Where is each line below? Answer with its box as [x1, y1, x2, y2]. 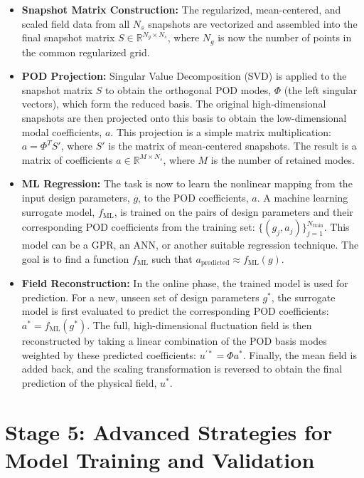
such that [151, 251, 193, 266]
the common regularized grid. [21, 44, 150, 59]
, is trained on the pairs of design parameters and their [114, 204, 353, 219]
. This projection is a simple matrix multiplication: [110, 124, 331, 139]
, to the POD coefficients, [138, 189, 249, 204]
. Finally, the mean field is [242, 347, 357, 362]
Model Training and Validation [5, 445, 315, 474]
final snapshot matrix [21, 30, 115, 45]
